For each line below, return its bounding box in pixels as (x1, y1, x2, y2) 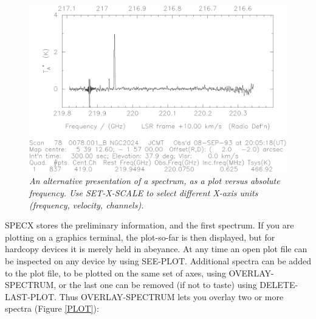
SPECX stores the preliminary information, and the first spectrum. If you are (5, 219, 294, 232)
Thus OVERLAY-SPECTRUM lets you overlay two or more (59, 290, 284, 303)
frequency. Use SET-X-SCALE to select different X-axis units (29, 186, 258, 199)
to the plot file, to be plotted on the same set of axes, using (5, 266, 226, 279)
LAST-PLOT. (5, 290, 57, 303)
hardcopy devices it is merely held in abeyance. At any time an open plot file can (5, 242, 307, 255)
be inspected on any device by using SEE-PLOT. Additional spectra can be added (5, 254, 311, 267)
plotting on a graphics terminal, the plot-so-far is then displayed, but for (5, 230, 275, 243)
